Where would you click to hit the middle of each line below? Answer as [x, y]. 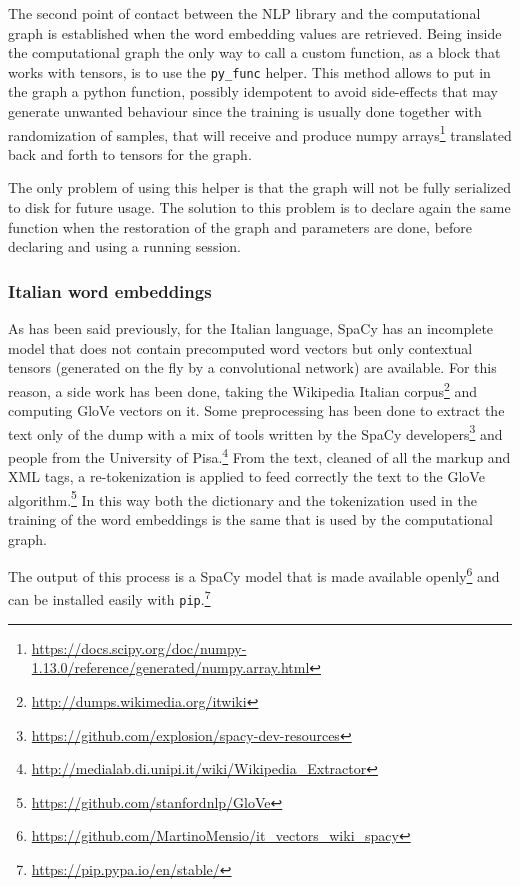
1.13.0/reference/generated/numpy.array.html [170, 667]
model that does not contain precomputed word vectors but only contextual [240, 347]
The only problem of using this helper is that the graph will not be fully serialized [259, 187]
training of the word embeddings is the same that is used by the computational [251, 519]
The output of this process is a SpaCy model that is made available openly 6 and [254, 574]
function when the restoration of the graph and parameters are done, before [240, 226]
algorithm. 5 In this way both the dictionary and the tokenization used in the [242, 498]
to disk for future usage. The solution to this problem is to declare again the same [259, 207]
